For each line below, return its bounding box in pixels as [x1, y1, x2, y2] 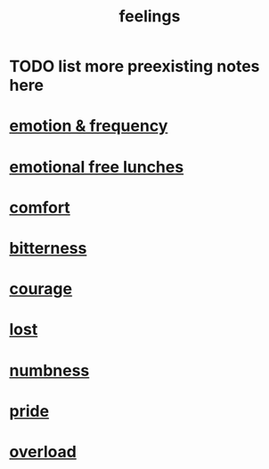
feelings [118, 6, 181, 27]
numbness [9, 360, 90, 380]
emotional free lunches [9, 157, 184, 177]
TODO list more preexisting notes [9, 56, 260, 77]
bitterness [9, 238, 87, 258]
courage [9, 279, 73, 299]
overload [9, 441, 77, 462]
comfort [9, 198, 71, 217]
